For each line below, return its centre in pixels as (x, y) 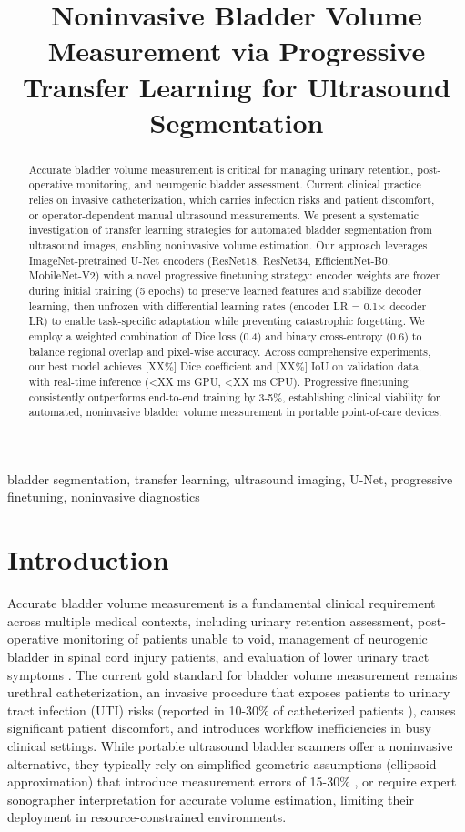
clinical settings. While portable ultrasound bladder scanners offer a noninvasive (230, 745)
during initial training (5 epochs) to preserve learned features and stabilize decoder (225, 290)
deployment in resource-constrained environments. (147, 817)
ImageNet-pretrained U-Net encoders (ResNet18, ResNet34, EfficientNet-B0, (210, 260)
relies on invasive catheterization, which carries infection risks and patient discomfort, (232, 200)
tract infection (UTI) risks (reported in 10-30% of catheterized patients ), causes (232, 710)
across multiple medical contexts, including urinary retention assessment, (211, 620)
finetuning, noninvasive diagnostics (104, 497)
